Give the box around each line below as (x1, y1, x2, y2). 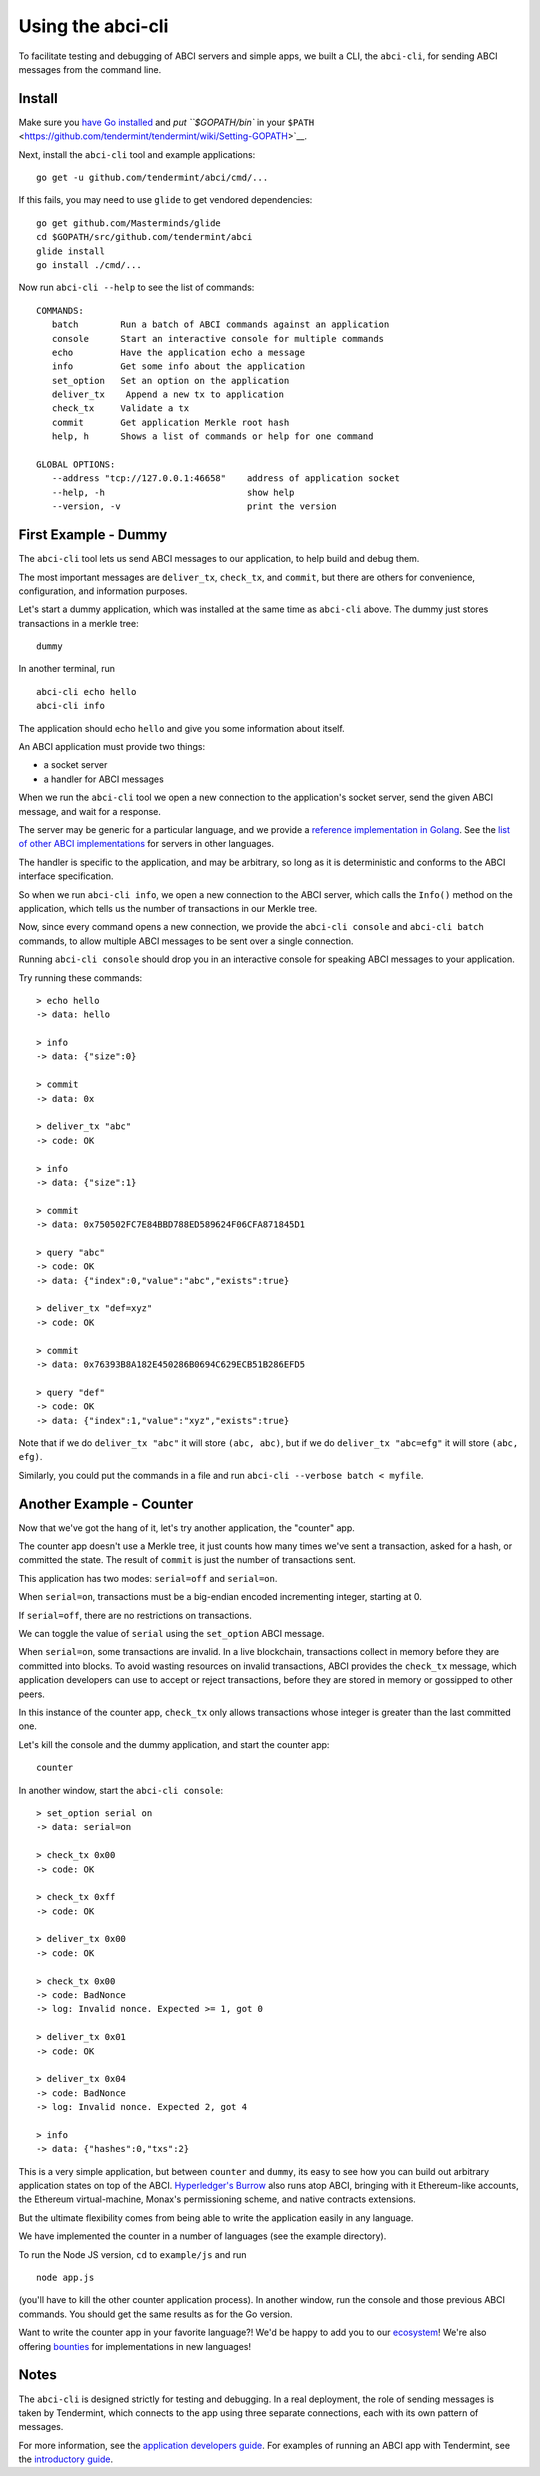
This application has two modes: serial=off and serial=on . (18, 1572, 278, 1584)
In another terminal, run (18, 663, 115, 675)
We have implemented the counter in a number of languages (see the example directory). (18, 2230, 387, 2242)
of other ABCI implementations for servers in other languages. (18, 838, 275, 850)
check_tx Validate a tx (51, 403, 190, 414)
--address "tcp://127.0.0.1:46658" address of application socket (51, 473, 400, 484)
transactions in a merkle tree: (18, 617, 139, 629)
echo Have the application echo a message (51, 346, 305, 358)
